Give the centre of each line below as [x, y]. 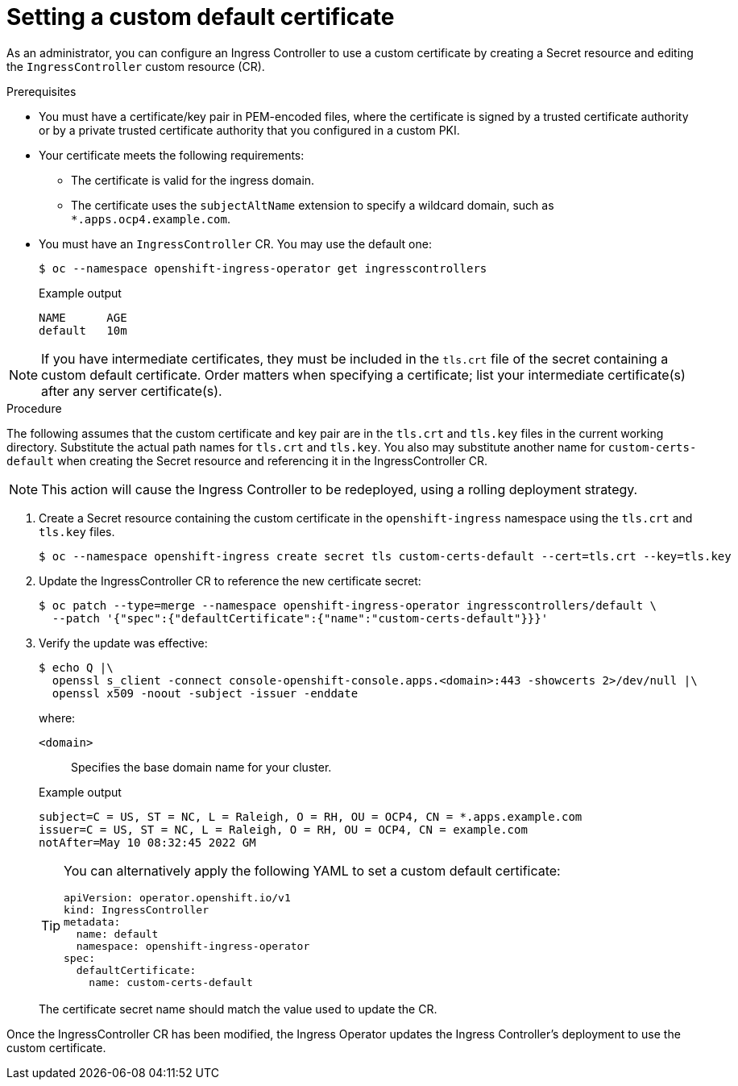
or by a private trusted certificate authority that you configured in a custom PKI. [249, 130]
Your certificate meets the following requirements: [172, 155]
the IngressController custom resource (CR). [136, 66]
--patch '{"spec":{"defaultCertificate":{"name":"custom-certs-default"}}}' [300, 618]
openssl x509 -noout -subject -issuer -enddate [205, 693]
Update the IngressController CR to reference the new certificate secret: [230, 580]
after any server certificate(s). [132, 391]
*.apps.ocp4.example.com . [151, 218]
